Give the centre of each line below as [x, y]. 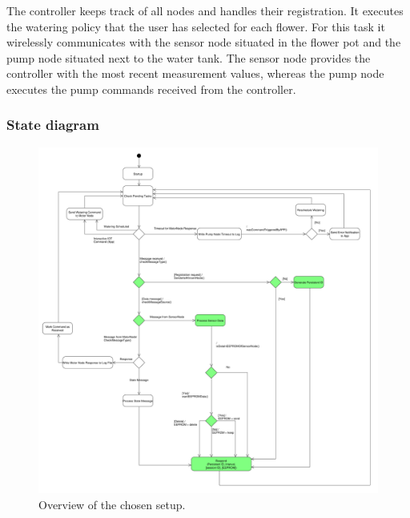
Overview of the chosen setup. [112, 504]
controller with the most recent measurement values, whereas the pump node [195, 73]
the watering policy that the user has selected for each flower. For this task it [196, 26]
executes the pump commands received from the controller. [151, 89]
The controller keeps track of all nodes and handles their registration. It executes [205, 10]
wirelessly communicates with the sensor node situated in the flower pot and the [204, 42]
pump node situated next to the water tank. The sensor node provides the [189, 57]
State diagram [53, 125]
